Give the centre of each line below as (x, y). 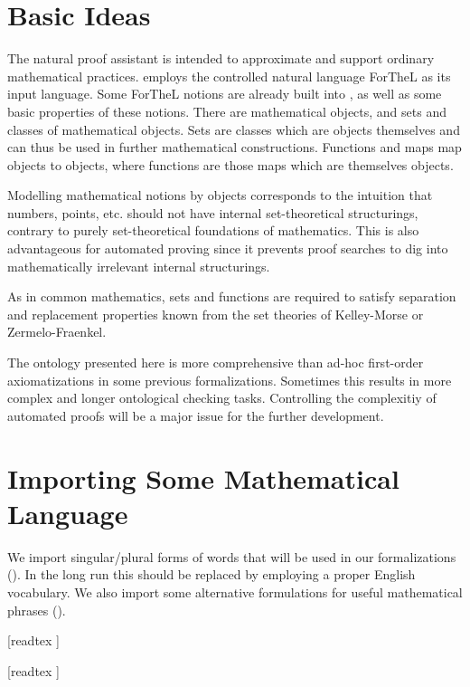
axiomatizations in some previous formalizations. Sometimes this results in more (230, 380)
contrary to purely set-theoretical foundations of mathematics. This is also (213, 230)
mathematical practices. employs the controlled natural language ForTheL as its (229, 76)
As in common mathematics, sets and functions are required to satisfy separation (232, 296)
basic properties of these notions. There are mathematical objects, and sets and (227, 111)
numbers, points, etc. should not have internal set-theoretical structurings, (213, 212)
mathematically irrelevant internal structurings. (139, 266)
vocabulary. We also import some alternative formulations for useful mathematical (235, 592)
